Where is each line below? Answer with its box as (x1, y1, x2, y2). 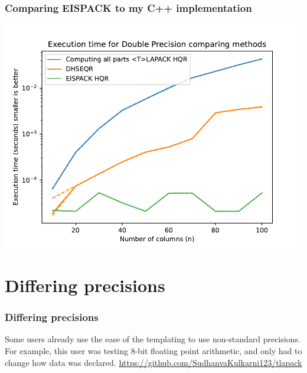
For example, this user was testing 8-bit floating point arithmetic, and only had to (5, 345, 302, 356)
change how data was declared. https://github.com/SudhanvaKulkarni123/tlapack (5, 356, 302, 368)
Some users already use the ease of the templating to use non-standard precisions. (5, 333, 301, 345)
